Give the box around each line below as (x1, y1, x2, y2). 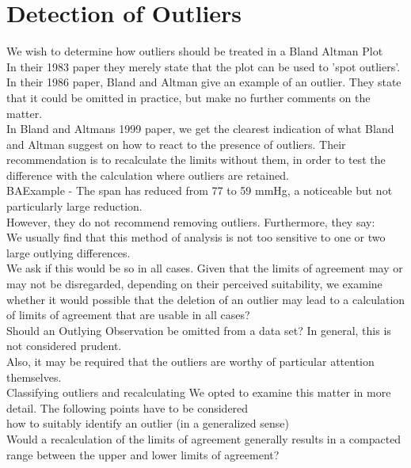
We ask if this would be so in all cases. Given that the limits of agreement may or (6, 260, 403, 276)
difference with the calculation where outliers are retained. (6, 166, 289, 183)
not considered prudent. (6, 337, 122, 354)
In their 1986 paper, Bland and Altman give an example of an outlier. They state (6, 74, 401, 90)
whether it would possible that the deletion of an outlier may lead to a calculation (6, 291, 405, 307)
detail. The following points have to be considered (6, 399, 249, 416)
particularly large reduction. (6, 198, 143, 215)
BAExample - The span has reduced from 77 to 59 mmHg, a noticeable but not (6, 182, 393, 199)
